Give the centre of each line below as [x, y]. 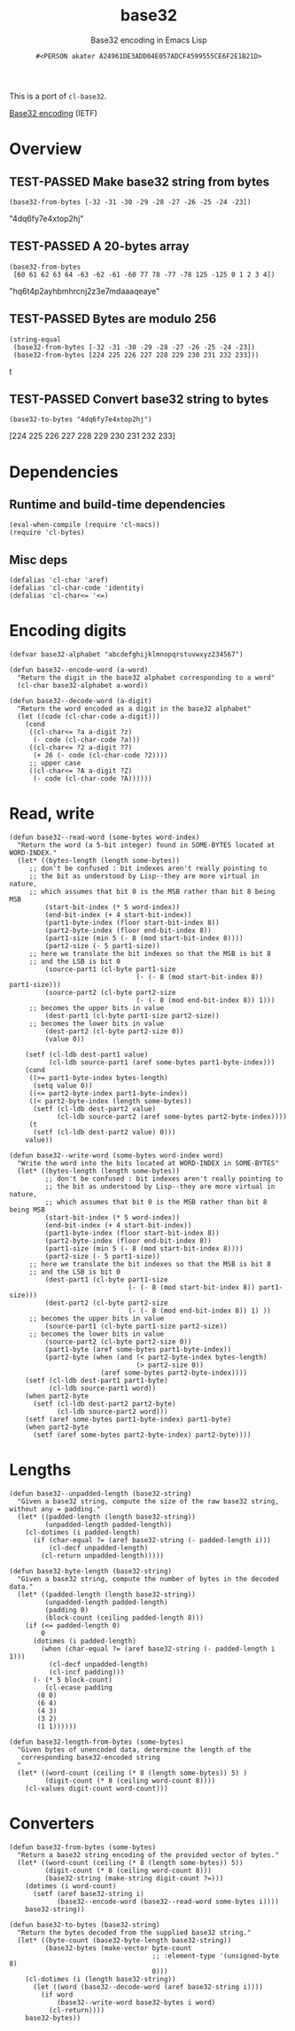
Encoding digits [68, 631]
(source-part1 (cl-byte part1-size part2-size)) [136, 1327]
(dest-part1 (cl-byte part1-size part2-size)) [132, 1016]
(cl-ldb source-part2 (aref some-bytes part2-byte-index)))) [172, 1117]
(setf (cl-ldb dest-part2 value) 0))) [104, 1133]
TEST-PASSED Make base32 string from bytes [140, 181]
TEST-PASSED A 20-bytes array [99, 246]
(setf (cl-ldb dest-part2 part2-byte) [104, 1404]
